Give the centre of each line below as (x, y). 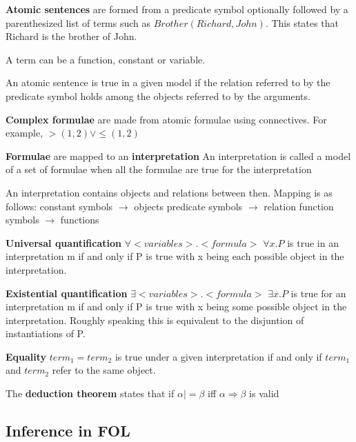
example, (24, 133)
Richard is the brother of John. (71, 36)
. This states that (302, 22)
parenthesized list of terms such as (78, 22)
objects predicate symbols (188, 206)
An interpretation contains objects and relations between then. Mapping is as (169, 192)
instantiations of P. (46, 333)
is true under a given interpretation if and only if (218, 356)
